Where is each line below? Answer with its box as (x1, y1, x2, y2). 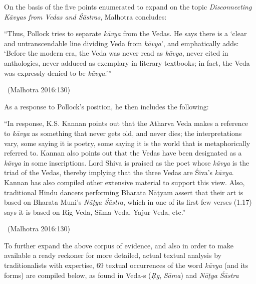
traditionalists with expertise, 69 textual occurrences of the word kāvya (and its (4, 260, 248, 270)
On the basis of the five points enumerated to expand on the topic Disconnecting (4, 2, 252, 12)
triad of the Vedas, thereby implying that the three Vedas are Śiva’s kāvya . (4, 167, 234, 178)
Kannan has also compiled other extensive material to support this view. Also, (4, 177, 245, 187)
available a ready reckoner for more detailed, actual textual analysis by (4, 250, 221, 260)
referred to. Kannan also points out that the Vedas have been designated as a (4, 148, 242, 158)
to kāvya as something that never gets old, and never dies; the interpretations (4, 127, 242, 138)
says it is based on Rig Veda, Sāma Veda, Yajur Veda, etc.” (4, 206, 186, 217)
